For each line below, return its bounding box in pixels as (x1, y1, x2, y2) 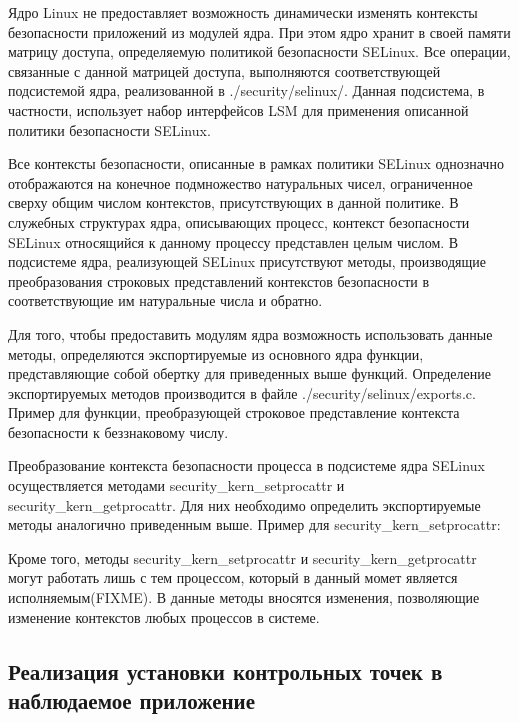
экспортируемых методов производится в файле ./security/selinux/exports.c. (8, 382, 476, 403)
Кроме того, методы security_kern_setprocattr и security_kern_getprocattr (8, 547, 477, 568)
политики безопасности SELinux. (8, 119, 211, 140)
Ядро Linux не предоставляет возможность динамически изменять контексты (8, 2, 478, 22)
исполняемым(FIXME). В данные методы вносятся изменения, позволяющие (8, 587, 480, 608)
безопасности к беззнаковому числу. (8, 421, 229, 442)
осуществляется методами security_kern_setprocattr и (8, 475, 345, 496)
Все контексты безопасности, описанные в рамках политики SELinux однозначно (8, 153, 504, 174)
